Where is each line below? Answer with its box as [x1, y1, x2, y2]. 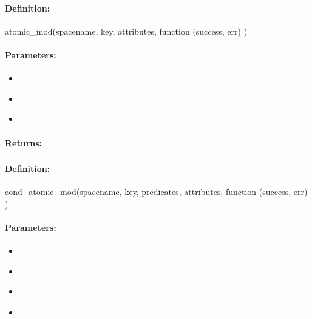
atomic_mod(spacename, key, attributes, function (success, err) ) [5, 24, 248, 37]
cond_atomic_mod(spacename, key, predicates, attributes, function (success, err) [5, 185, 308, 198]
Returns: [5, 136, 42, 149]
